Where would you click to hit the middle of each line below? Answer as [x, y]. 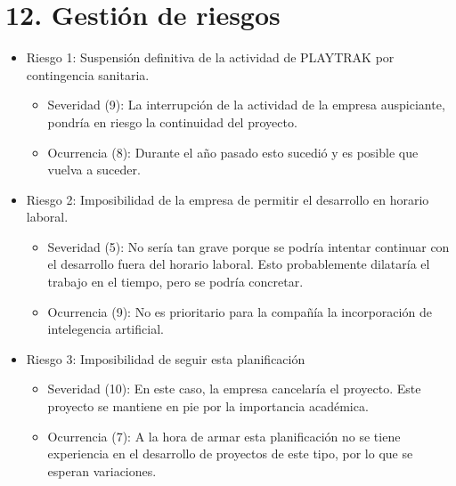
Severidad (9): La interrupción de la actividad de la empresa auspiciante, [246, 105]
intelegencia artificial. [106, 329]
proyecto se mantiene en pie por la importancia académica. [208, 406]
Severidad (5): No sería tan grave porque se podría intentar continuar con [248, 246]
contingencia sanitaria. [88, 74]
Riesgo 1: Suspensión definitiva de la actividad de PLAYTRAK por [210, 57]
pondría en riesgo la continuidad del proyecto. [172, 121]
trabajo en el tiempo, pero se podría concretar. [175, 282]
